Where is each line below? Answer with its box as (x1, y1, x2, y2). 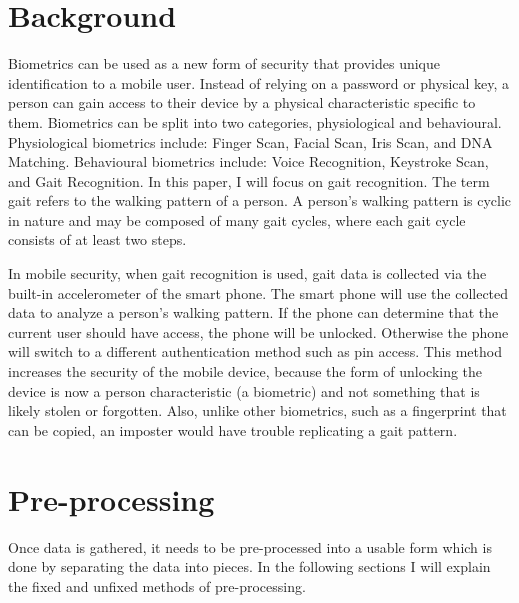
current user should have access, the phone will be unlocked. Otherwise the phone (8, 321, 509, 342)
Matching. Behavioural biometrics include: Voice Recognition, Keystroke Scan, (8, 151, 489, 172)
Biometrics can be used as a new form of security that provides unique (8, 53, 440, 74)
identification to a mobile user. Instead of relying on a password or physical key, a (8, 72, 510, 93)
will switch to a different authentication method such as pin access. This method (8, 341, 502, 362)
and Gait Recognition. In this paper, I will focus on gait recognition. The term (8, 170, 490, 191)
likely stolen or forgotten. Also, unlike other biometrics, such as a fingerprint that (8, 400, 507, 421)
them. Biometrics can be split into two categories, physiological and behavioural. (8, 111, 502, 132)
